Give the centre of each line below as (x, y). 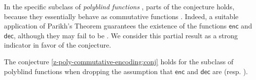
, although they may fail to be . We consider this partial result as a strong (126, 35)
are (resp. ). (230, 71)
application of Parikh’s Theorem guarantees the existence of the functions (115, 26)
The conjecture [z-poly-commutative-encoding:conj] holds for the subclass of (119, 61)
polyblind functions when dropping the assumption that (89, 71)
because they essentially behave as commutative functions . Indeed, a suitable (121, 16)
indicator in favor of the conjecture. (58, 45)
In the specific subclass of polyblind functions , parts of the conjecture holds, (119, 6)
